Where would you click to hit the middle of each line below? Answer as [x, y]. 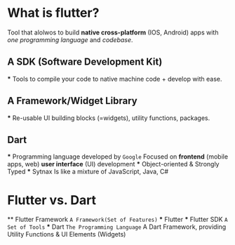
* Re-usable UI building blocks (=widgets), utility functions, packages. [109, 118]
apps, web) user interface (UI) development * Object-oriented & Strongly [113, 164]
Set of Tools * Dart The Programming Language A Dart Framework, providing [117, 227]
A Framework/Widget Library [73, 101]
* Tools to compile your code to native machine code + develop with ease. [115, 79]
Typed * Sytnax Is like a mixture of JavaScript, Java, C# [88, 172]
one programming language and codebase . [70, 39]
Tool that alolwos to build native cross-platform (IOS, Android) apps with [113, 32]
